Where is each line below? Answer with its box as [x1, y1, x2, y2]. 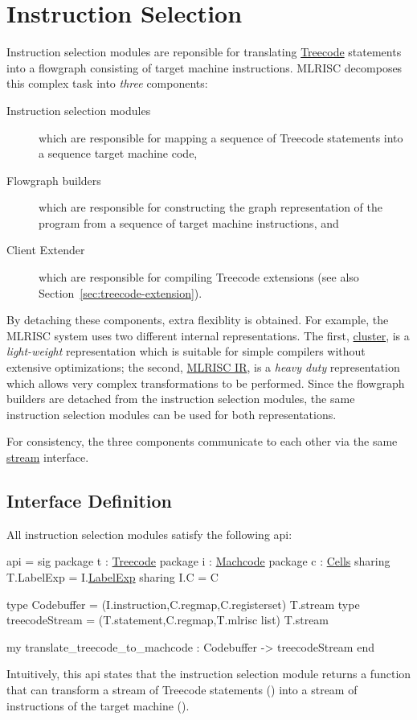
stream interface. [6, 449, 89, 465]
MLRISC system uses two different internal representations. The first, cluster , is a [6, 327, 410, 344]
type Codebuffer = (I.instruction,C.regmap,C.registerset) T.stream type [6, 595, 360, 612]
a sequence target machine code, [39, 145, 198, 162]
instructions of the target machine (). [6, 697, 190, 714]
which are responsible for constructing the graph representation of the [39, 199, 382, 216]
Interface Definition [6, 488, 172, 512]
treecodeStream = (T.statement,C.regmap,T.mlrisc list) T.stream [6, 611, 329, 628]
